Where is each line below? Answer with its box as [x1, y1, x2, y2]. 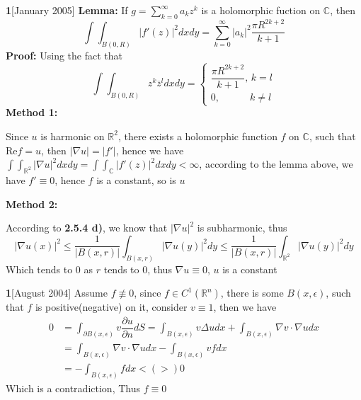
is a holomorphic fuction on [201, 3, 321, 17]
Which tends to [6, 261, 73, 276]
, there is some [220, 285, 284, 300]
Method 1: [6, 105, 58, 120]
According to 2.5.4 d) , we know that [6, 220, 168, 235]
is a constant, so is [96, 172, 176, 187]
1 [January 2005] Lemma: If [6, 3, 128, 17]
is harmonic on [40, 128, 105, 143]
